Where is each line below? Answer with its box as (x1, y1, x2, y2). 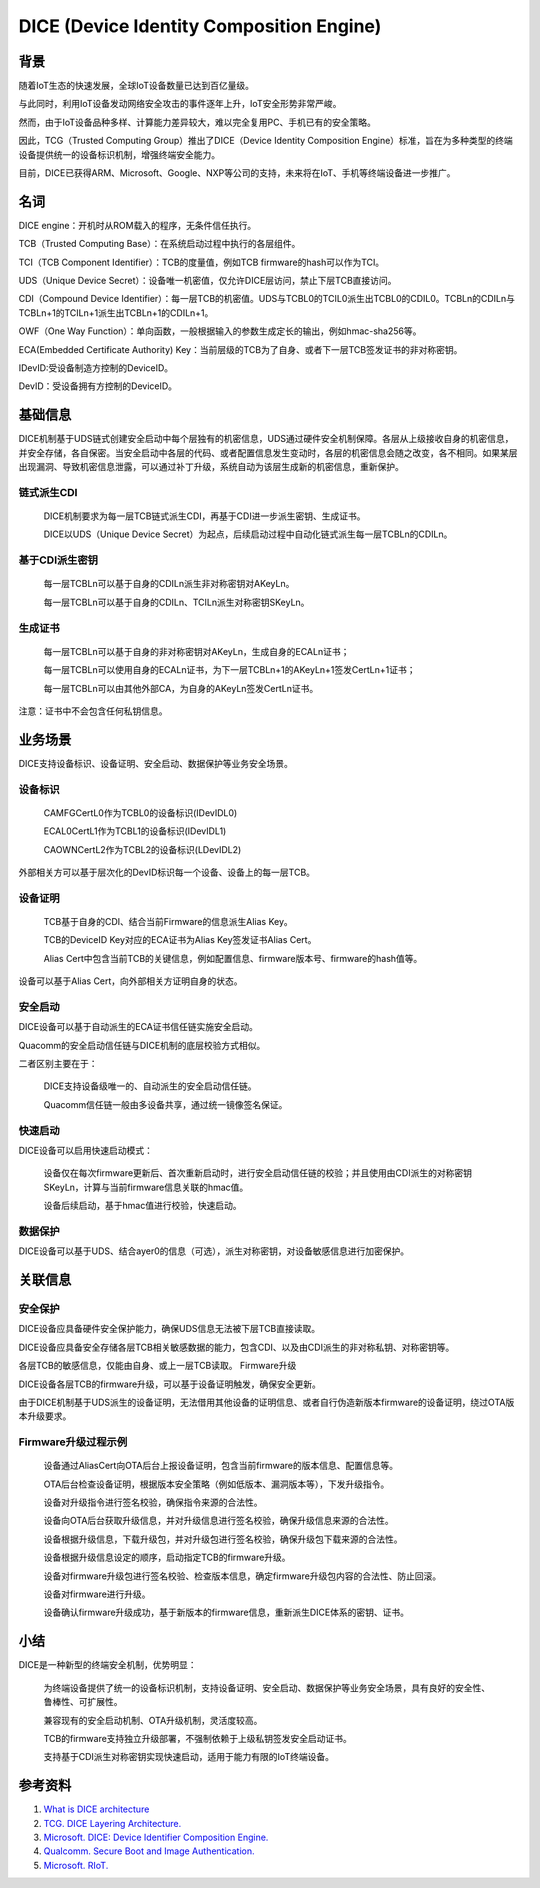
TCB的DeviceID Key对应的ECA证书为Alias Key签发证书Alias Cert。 (43, 934, 317, 946)
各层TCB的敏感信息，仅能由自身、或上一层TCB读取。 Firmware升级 (18, 1360, 297, 1372)
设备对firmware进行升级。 (43, 1588, 151, 1600)
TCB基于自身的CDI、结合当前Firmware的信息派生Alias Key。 (43, 915, 294, 927)
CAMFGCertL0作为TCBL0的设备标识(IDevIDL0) (43, 806, 238, 819)
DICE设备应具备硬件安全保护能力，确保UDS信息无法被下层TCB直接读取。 (18, 1323, 321, 1335)
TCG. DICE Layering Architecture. (43, 1817, 182, 1829)
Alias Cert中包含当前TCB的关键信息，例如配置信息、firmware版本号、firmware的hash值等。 (43, 952, 423, 964)
